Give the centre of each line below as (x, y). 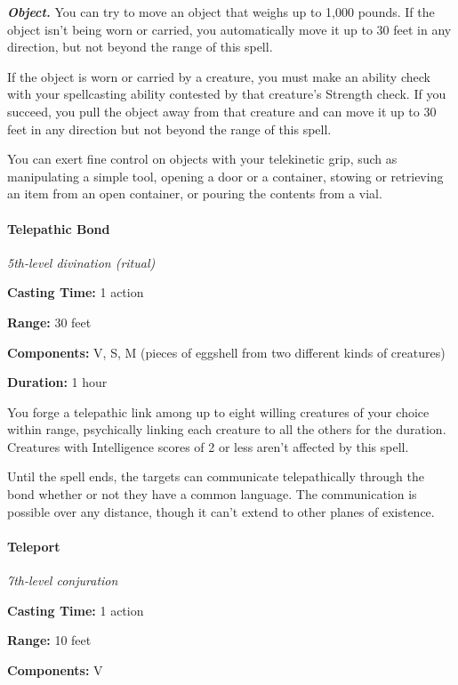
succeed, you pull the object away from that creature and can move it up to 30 (222, 111)
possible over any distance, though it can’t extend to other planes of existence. (221, 511)
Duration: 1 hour (57, 382)
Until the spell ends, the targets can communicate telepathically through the (216, 476)
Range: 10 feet (49, 640)
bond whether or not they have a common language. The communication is (212, 494)
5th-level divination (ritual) (81, 262)
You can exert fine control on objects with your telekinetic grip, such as (202, 159)
